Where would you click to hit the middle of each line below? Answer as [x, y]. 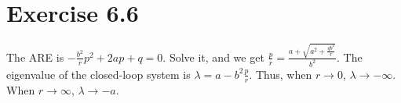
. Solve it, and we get [213, 57]
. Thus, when [281, 74]
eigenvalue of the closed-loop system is [98, 74]
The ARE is [35, 57]
